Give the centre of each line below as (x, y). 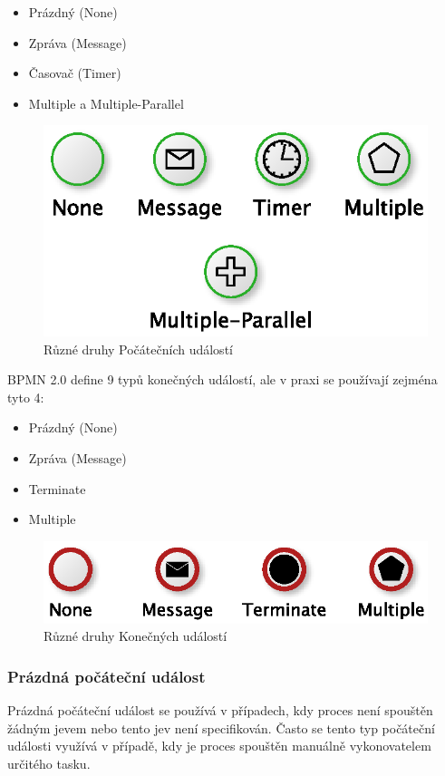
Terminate (57, 488)
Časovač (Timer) (75, 73)
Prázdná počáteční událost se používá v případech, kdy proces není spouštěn (220, 710)
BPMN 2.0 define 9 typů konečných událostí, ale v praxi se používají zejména (222, 379)
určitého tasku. (49, 764)
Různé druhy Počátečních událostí (138, 349)
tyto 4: (26, 397)
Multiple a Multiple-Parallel (106, 103)
